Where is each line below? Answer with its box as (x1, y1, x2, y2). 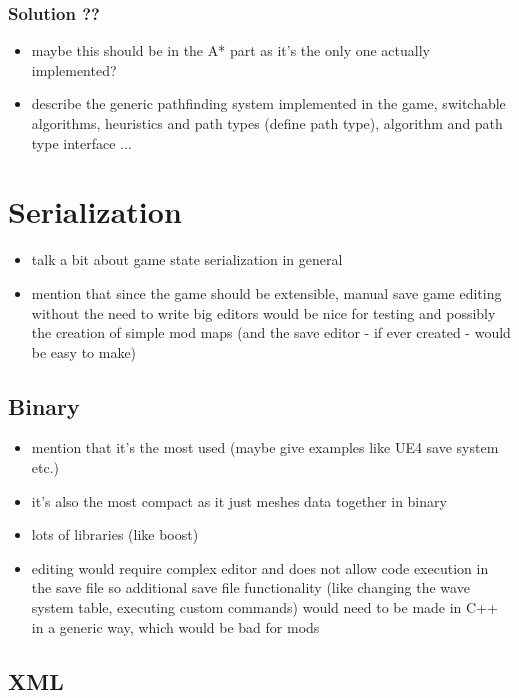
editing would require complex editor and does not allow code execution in (31, 557, 489, 578)
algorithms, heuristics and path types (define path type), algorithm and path (31, 113, 503, 133)
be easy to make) (31, 341, 137, 362)
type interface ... (31, 132, 132, 153)
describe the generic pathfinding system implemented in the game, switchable (31, 93, 506, 114)
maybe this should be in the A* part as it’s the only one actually (31, 40, 430, 61)
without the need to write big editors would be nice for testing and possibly (31, 302, 496, 323)
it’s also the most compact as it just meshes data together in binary (31, 490, 447, 511)
